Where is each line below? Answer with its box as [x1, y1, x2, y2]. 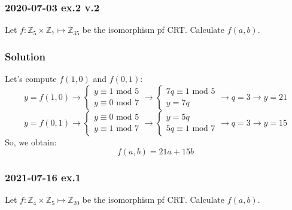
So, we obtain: [5, 135, 57, 148]
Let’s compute [5, 72, 57, 85]
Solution [5, 48, 45, 63]
